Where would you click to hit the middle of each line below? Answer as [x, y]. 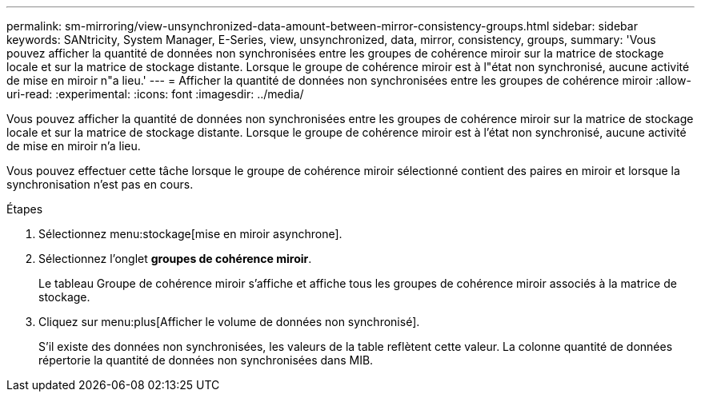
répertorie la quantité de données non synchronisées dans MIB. [206, 360]
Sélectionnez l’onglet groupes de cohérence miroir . [175, 259]
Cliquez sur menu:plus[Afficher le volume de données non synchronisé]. [229, 322]
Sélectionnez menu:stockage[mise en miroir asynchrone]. [190, 234]
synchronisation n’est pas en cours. [100, 184]
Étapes [25, 209]
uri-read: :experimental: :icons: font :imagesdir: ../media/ [155, 94]
